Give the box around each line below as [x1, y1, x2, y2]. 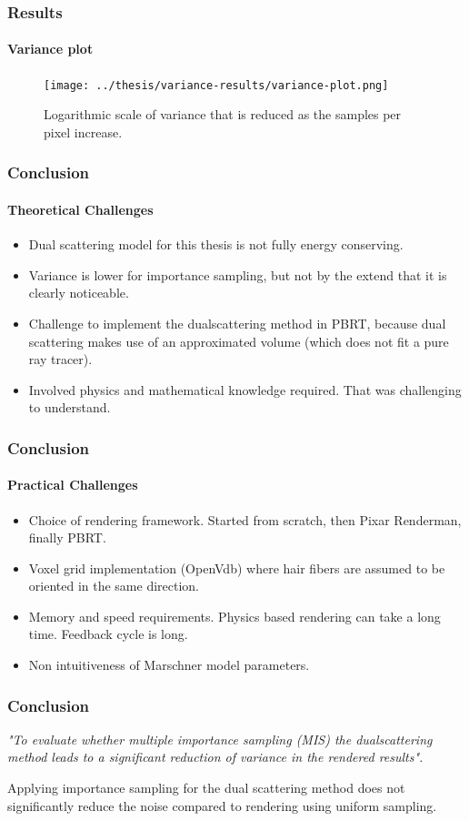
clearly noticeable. [28, 283, 129, 302]
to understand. [28, 398, 111, 417]
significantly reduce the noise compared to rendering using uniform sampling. [7, 796, 437, 815]
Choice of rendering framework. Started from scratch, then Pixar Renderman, [28, 510, 462, 529]
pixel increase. [44, 122, 123, 141]
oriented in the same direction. [28, 576, 200, 595]
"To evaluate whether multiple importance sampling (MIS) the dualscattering [7, 729, 433, 748]
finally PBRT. [28, 528, 106, 547]
